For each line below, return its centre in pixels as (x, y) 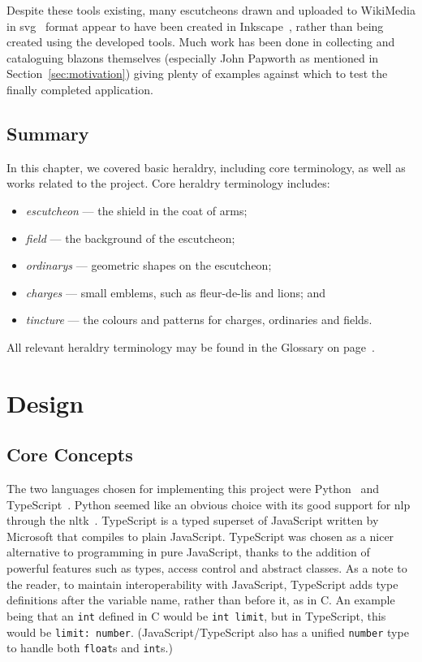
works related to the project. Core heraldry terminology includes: (168, 183)
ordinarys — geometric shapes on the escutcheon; (149, 265)
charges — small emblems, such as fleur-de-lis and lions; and (176, 292)
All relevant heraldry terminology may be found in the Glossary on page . (191, 346)
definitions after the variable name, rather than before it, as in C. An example (201, 600)
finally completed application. (80, 89)
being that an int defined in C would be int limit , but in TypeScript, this (196, 615)
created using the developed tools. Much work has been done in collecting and (201, 42)
